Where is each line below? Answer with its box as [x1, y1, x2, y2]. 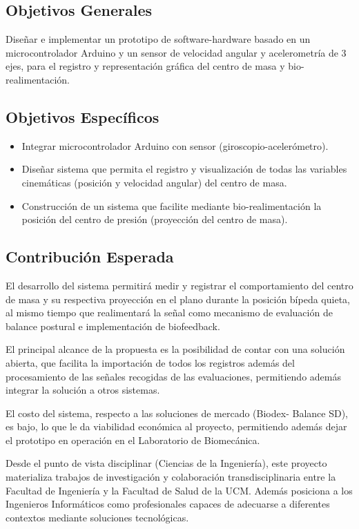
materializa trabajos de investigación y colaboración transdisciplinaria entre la [6, 470, 336, 484]
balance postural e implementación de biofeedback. [6, 318, 220, 333]
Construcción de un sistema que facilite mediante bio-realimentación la [21, 198, 322, 213]
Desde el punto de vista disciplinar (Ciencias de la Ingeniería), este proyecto [6, 456, 327, 470]
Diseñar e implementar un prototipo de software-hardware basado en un [6, 32, 311, 46]
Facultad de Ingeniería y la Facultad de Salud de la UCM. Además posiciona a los [6, 483, 353, 497]
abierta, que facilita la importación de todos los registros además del [6, 355, 295, 369]
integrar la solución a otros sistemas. [6, 383, 160, 397]
